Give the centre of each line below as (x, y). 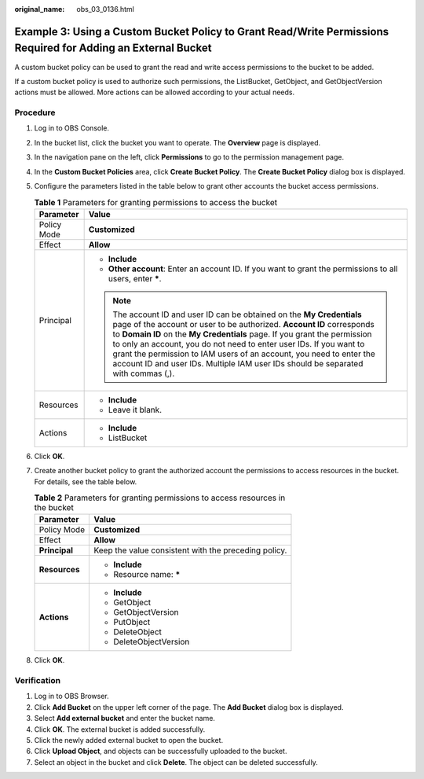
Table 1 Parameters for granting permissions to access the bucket (156, 202)
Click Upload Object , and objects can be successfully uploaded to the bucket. (161, 751)
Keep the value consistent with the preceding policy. (190, 550)
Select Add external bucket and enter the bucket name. (125, 718)
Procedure (35, 112)
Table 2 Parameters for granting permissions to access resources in (160, 498)
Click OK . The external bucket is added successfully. (120, 729)
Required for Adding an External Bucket (113, 48)
